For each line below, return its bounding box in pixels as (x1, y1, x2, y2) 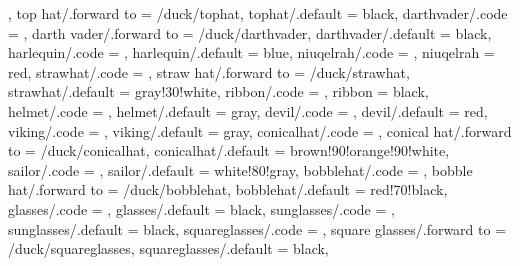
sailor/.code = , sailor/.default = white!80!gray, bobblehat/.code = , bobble (8, 159, 473, 180)
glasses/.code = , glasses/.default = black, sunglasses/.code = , (8, 198, 395, 219)
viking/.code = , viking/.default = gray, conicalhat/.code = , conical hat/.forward (8, 120, 512, 141)
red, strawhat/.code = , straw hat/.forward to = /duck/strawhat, (8, 61, 410, 82)
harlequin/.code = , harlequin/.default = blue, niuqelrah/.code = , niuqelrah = (8, 42, 495, 63)
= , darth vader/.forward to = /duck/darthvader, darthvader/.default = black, (8, 22, 492, 43)
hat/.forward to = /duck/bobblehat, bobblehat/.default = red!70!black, (8, 179, 448, 200)
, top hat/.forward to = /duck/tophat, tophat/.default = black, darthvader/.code (8, 3, 508, 23)
